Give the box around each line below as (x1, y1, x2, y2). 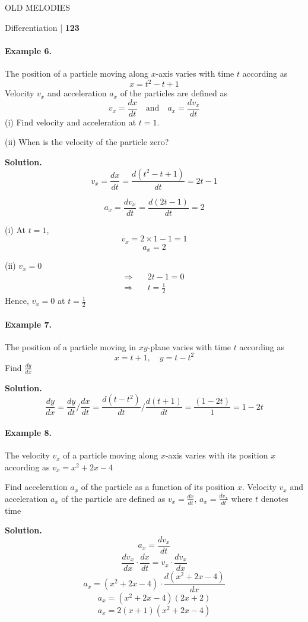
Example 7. (5, 318, 52, 330)
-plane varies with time (147, 340, 231, 353)
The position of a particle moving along (5, 67, 149, 79)
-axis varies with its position (165, 449, 268, 461)
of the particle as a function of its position (81, 480, 235, 493)
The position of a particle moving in (5, 340, 136, 353)
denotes (261, 492, 288, 504)
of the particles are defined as (120, 87, 227, 99)
